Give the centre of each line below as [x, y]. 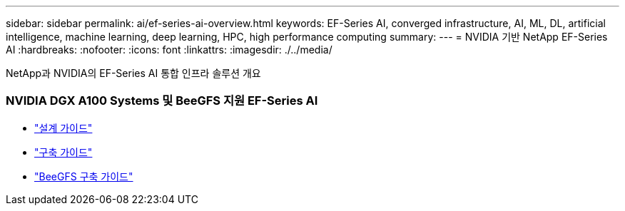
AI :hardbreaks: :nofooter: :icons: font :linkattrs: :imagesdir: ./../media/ [169, 50]
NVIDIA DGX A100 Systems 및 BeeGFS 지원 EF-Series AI [162, 101]
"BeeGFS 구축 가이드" [84, 176]
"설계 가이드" [63, 128]
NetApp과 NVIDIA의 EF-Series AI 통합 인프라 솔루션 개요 [133, 73]
